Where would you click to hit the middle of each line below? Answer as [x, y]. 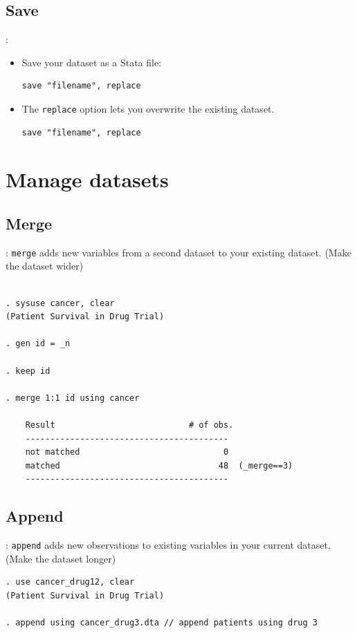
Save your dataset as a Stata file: [92, 62]
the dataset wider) [45, 266]
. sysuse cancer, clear [60, 303]
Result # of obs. [129, 425]
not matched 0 [127, 452]
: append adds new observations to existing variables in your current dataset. [168, 545]
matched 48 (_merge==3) [159, 465]
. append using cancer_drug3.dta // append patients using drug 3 [162, 623]
